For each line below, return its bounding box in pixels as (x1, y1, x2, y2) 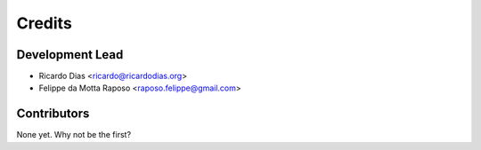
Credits (16, 13, 73, 33)
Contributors (16, 107, 90, 122)
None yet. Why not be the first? (16, 130, 132, 140)
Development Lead (16, 47, 124, 62)
